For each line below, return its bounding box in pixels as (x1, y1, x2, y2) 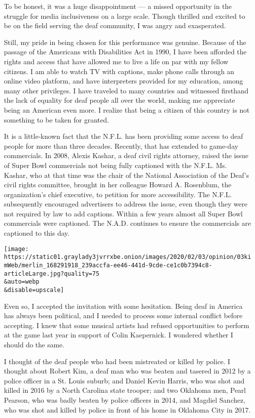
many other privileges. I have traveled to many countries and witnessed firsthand (4, 85, 249, 95)
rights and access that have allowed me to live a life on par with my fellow (4, 56, 228, 66)
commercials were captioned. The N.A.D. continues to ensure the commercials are (4, 218, 251, 228)
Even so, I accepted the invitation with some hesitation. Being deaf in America (4, 300, 243, 311)
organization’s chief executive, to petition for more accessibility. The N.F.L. (4, 189, 232, 199)
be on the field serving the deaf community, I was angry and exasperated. (4, 20, 226, 31)
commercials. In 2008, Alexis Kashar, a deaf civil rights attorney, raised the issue (4, 150, 249, 161)
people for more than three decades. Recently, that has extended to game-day (4, 140, 238, 151)
